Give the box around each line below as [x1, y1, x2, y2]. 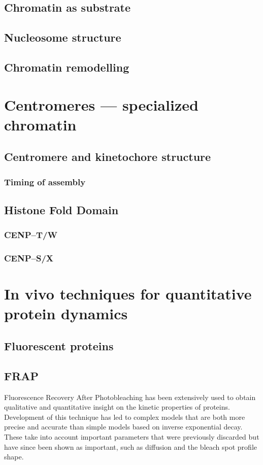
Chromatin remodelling [4, 59, 129, 75]
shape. [4, 451, 24, 462]
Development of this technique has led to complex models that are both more [4, 411, 245, 422]
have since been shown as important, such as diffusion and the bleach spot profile [4, 441, 257, 452]
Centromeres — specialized [4, 94, 199, 115]
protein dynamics [4, 303, 128, 324]
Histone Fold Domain [4, 202, 119, 217]
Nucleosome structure [4, 29, 121, 45]
